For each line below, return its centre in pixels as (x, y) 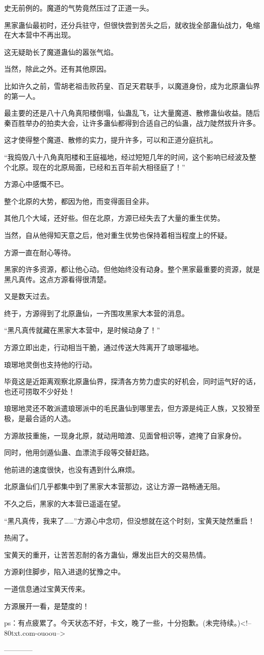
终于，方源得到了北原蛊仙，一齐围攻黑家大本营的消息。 (96, 313)
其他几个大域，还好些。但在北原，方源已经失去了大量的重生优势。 (114, 218)
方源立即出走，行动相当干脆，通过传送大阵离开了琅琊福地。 (104, 347)
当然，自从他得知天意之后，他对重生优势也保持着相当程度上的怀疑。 (118, 235)
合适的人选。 (54, 418)
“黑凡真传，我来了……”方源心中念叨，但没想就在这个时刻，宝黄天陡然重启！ (129, 520)
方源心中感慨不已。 (36, 184)
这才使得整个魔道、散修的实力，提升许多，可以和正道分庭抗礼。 (111, 140)
